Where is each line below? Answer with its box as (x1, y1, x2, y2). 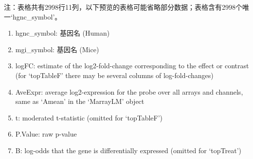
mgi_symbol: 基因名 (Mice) (15, 44, 99, 54)
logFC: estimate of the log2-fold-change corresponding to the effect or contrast (15, 60, 249, 71)
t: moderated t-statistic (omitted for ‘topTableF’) (15, 112, 163, 122)
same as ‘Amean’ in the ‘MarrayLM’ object (15, 96, 145, 106)
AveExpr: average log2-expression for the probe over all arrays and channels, (15, 86, 243, 97)
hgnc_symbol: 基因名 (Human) (15, 28, 110, 38)
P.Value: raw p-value (15, 129, 77, 139)
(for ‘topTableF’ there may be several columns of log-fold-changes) (15, 70, 214, 80)
